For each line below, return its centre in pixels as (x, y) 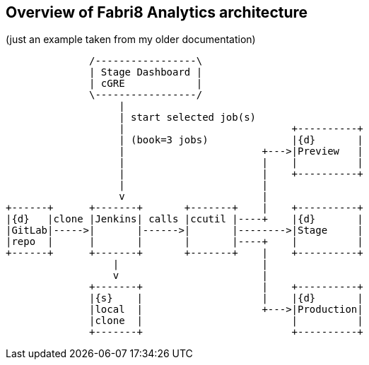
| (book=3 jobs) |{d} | (241, 140)
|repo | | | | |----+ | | (184, 242)
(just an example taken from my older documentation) (131, 40)
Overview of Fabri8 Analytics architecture (157, 12)
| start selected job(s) (188, 118)
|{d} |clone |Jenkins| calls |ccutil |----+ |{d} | (184, 219)
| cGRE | (146, 84)
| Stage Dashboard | (146, 72)
